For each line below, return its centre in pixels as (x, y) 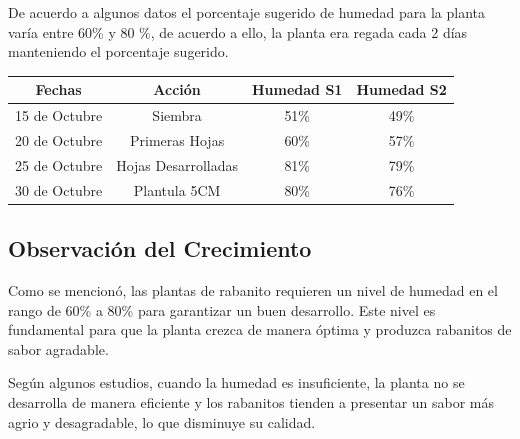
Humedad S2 (401, 89)
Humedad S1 (297, 89)
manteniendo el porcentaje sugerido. (118, 51)
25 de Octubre (59, 164)
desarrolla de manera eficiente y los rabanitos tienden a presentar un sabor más (251, 401)
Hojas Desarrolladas (177, 164)
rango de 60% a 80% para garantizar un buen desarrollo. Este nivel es (222, 309)
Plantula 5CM (177, 189)
